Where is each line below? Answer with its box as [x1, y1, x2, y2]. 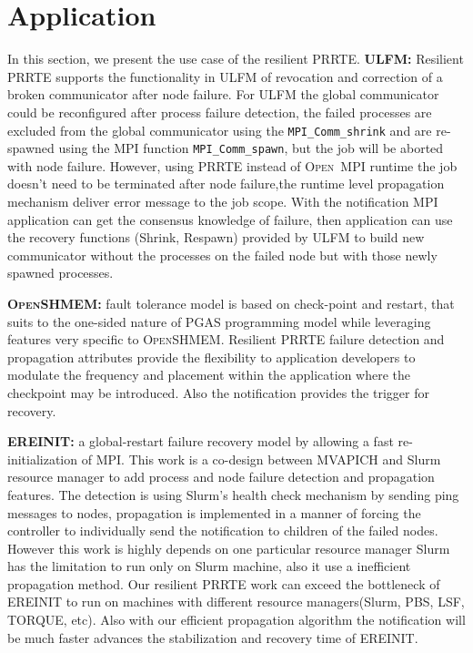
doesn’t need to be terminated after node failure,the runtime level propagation [7, 174, 445, 193]
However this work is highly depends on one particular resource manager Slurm [7, 538, 450, 557]
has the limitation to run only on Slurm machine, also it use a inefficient [7, 556, 411, 576]
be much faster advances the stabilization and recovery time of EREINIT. [7, 627, 418, 647]
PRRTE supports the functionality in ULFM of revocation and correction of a [7, 66, 443, 86]
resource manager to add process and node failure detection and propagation [7, 467, 435, 486]
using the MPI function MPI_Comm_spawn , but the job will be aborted [58, 138, 444, 158]
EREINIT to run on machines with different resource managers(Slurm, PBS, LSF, [7, 592, 465, 611]
